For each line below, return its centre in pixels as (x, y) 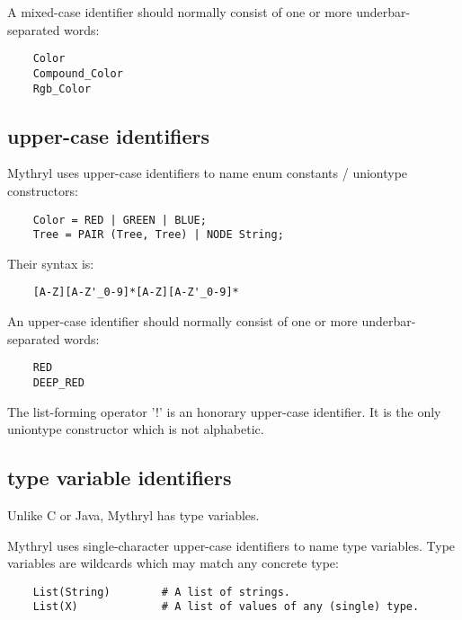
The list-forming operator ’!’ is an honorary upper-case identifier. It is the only (224, 411)
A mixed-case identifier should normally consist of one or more (180, 12)
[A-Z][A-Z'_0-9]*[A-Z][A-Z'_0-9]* (136, 292)
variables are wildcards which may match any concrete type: (173, 563)
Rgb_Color (62, 89)
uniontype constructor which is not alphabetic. (136, 429)
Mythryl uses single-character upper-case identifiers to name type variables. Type (231, 545)
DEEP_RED (58, 382)
